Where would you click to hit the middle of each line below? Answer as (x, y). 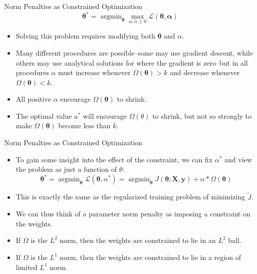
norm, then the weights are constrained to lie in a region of (150, 257)
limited (27, 267)
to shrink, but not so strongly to (202, 115)
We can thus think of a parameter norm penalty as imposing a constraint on (133, 214)
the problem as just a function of (66, 169)
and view (238, 159)
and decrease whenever (205, 72)
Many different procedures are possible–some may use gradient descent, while (134, 52)
